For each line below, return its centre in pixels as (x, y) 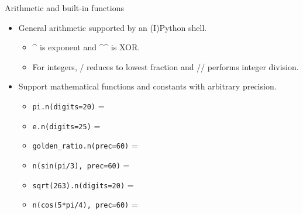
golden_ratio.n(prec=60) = (85, 145)
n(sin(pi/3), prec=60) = (81, 165)
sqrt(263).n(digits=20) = (83, 184)
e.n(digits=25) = (66, 125)
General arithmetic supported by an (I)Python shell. (113, 27)
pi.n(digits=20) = (68, 106)
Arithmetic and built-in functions (64, 8)
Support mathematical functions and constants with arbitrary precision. (147, 86)
